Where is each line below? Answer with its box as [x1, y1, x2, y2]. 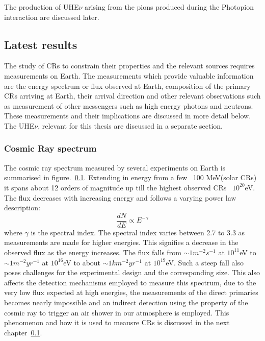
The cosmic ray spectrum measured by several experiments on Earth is [4, 162, 226, 173]
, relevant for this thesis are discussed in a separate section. [38, 120, 223, 131]
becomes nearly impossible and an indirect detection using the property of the [4, 297, 248, 307]
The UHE [4, 120, 35, 131]
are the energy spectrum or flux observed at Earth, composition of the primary [4, 80, 251, 91]
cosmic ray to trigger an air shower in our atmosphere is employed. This [4, 307, 229, 318]
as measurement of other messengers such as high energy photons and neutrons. [4, 100, 253, 111]
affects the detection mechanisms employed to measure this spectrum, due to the [4, 277, 256, 287]
